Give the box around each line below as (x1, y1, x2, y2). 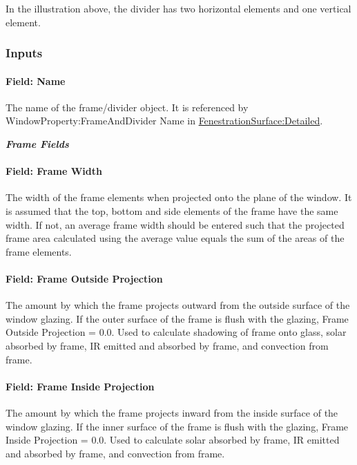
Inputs (6, 44, 43, 61)
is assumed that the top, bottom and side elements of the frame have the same (6, 204, 338, 218)
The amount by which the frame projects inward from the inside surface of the (6, 405, 338, 419)
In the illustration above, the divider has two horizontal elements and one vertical (6, 1, 351, 15)
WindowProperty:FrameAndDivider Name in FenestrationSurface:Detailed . (6, 113, 323, 128)
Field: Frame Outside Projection (6, 271, 163, 285)
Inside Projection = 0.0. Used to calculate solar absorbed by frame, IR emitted (6, 433, 340, 447)
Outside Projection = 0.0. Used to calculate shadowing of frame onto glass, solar (6, 325, 347, 339)
